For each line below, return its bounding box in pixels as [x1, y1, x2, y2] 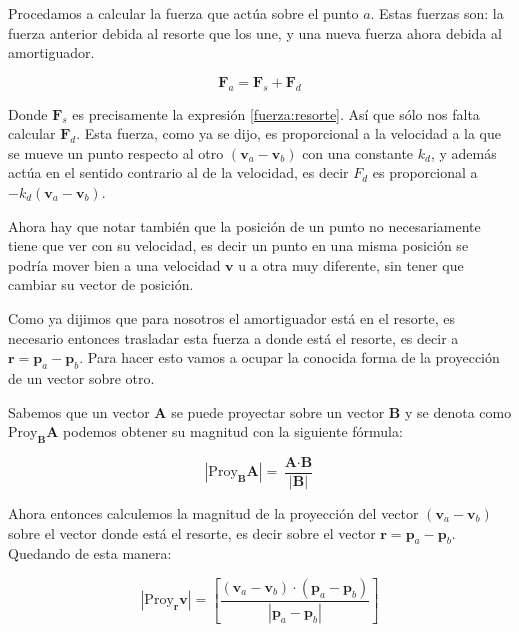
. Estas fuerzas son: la [370, 3, 504, 23]
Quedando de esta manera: [8, 543, 172, 564]
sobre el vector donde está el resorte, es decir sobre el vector [8, 522, 376, 543]
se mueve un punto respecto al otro [8, 142, 224, 163]
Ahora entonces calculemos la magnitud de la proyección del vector [8, 502, 419, 523]
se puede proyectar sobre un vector [171, 401, 385, 422]
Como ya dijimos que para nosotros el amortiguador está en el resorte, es [8, 307, 456, 328]
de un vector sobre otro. [8, 367, 155, 388]
